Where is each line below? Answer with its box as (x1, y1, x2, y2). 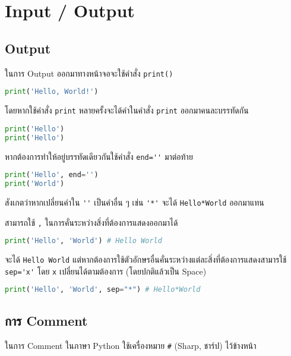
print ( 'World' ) (5, 179, 65, 188)
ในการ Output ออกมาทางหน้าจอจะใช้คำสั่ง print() (5, 67, 173, 79)
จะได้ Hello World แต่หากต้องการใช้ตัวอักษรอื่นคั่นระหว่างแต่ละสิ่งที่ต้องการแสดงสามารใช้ (5, 253, 287, 266)
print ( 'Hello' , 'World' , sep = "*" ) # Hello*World (5, 285, 201, 294)
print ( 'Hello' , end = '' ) (5, 171, 99, 179)
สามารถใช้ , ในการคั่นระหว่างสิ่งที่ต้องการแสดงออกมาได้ (5, 216, 178, 228)
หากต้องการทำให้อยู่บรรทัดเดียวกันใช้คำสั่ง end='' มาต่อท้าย (5, 150, 193, 162)
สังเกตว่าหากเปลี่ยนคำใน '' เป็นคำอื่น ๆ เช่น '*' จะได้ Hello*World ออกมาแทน (5, 196, 264, 208)
